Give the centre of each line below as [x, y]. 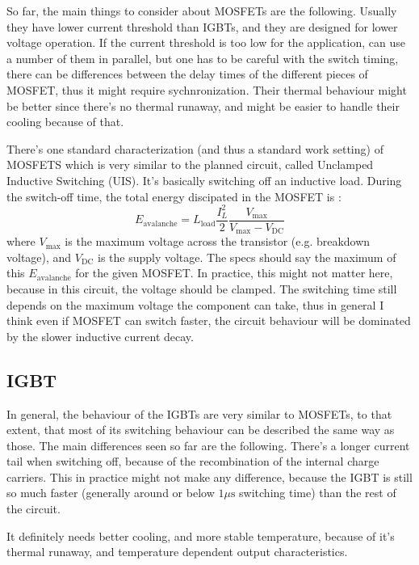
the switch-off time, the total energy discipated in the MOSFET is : [174, 196]
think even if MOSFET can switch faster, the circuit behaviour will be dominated [209, 320]
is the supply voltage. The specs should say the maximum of [247, 257]
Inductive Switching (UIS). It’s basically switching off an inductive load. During [204, 180]
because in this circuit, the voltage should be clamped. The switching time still [202, 288]
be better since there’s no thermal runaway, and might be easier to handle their [203, 105]
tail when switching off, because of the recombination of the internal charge [193, 461]
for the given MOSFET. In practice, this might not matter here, [234, 273]
